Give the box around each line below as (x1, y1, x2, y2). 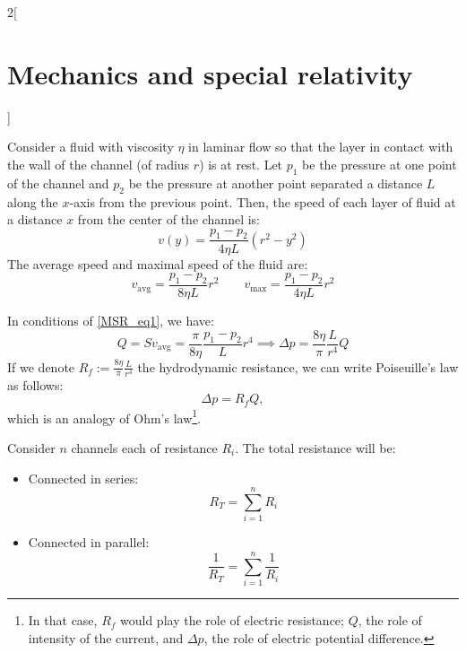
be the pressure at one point (302, 154, 457, 173)
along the (7, 192, 58, 211)
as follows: (7, 375, 64, 394)
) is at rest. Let (199, 154, 283, 173)
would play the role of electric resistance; (120, 611, 344, 630)
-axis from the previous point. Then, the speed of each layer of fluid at (69, 192, 456, 211)
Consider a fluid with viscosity (7, 137, 174, 156)
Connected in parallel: (28, 533, 150, 552)
